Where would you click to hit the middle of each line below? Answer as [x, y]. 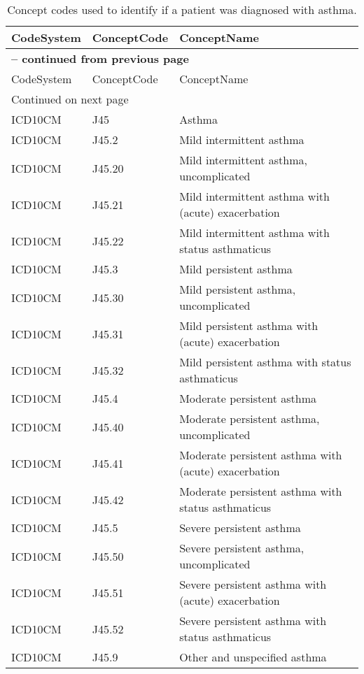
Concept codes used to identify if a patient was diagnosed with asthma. [182, 9]
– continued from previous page [100, 58]
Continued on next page [70, 99]
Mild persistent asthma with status [265, 362]
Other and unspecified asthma [253, 657]
